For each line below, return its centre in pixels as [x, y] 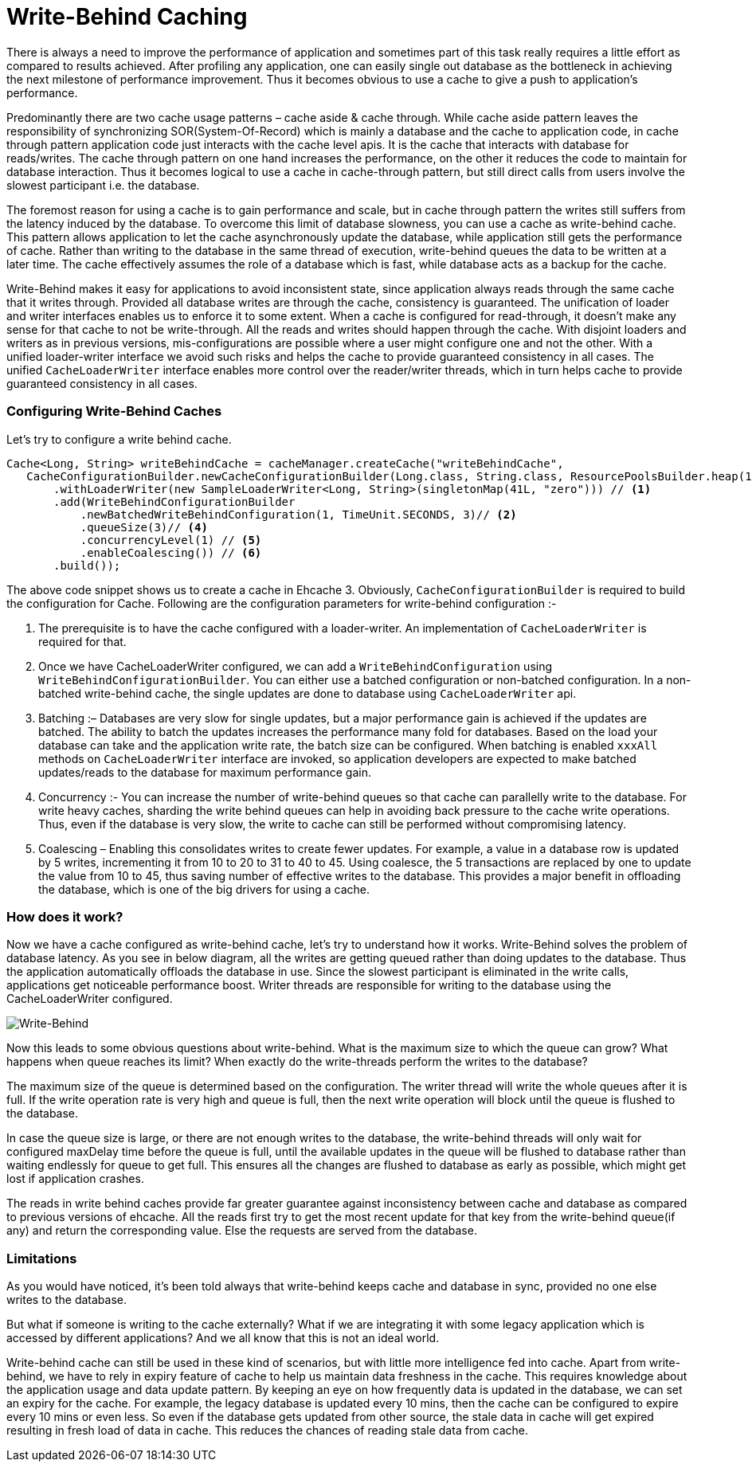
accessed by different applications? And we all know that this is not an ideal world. [223, 1338]
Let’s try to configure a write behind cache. [119, 439]
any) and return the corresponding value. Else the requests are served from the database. [242, 1231]
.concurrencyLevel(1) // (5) [171, 540]
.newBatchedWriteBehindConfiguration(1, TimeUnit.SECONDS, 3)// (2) [298, 514]
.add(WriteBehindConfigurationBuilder [174, 501]
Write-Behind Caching [127, 17]
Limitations [42, 1258]
